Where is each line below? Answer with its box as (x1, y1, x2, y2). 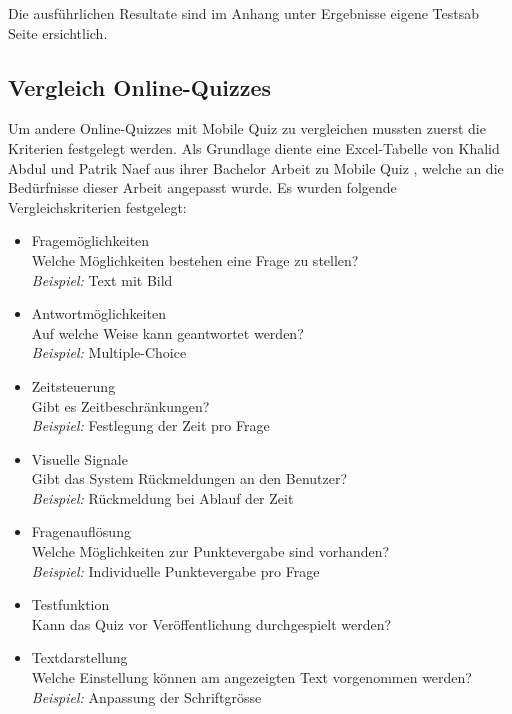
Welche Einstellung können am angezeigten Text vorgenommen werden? (31, 667, 472, 688)
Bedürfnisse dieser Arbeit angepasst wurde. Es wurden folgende (8, 177, 397, 198)
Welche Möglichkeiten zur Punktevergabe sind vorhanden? (31, 541, 390, 562)
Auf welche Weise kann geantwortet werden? (31, 322, 304, 343)
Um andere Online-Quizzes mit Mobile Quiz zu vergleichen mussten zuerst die (8, 118, 486, 139)
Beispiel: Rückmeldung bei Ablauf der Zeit (31, 487, 294, 508)
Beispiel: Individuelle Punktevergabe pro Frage (31, 560, 320, 581)
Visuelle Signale (31, 448, 128, 469)
